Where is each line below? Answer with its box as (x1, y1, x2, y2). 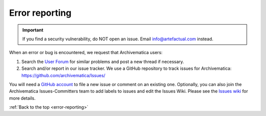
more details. (9, 95, 36, 101)
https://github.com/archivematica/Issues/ (21, 72, 105, 78)
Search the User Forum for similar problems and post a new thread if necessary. (21, 58, 184, 64)
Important (22, 27, 44, 33)
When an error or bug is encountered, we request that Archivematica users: (9, 50, 163, 56)
